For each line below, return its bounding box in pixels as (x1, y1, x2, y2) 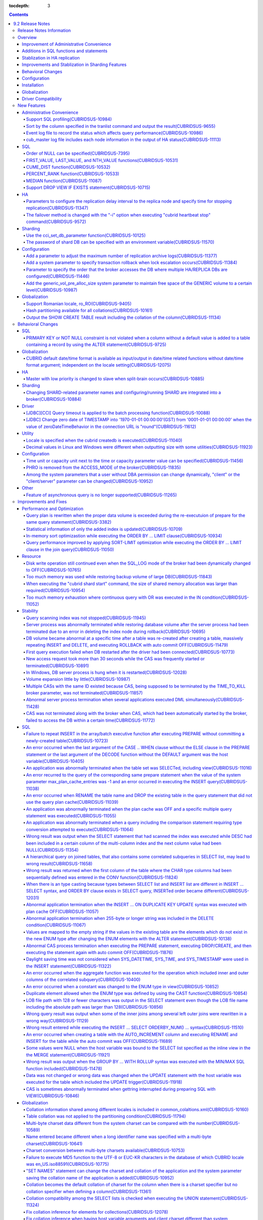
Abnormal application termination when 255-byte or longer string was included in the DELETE (26, 915, 214, 921)
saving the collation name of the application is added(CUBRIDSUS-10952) (26, 1175, 174, 1180)
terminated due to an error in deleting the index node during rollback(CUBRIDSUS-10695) (26, 629, 206, 634)
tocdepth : (9, 3, 30, 8)
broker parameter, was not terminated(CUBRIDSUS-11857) (26, 690, 143, 696)
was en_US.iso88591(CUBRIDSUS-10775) (26, 1161, 109, 1167)
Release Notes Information (18, 27, 71, 34)
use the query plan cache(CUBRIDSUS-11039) (26, 799, 119, 805)
